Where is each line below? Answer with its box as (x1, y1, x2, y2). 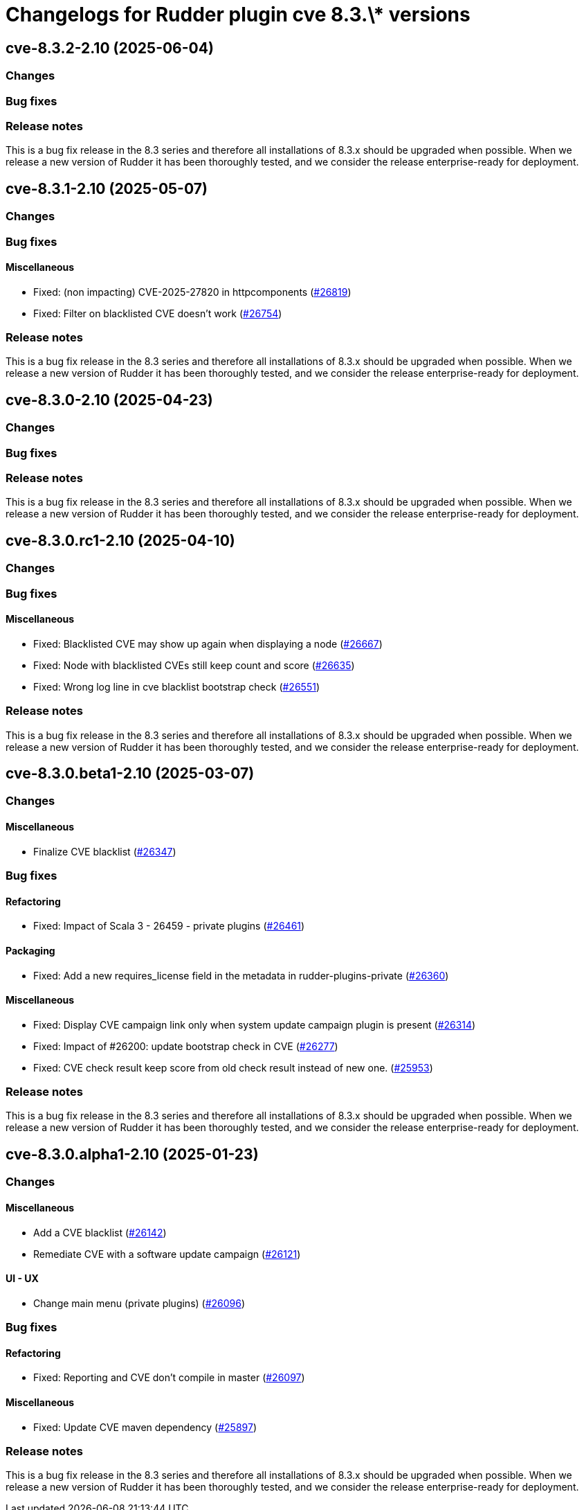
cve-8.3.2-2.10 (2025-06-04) (6, 39, 214, 57)
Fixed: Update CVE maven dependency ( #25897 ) (33, 1421, 257, 1433)
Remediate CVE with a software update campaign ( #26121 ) (33, 1247, 301, 1260)
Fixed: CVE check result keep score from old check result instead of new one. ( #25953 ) (33, 1061, 433, 1074)
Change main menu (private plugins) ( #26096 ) (33, 1297, 246, 1309)
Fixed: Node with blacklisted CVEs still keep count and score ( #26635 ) (33, 659, 355, 671)
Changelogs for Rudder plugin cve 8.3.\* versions (6, 3, 471, 26)
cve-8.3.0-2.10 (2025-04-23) (6, 391, 213, 409)
